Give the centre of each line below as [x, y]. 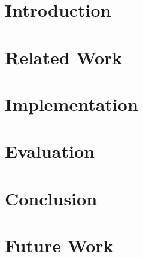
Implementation [71, 104]
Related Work [64, 57]
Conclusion [51, 198]
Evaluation [50, 151]
